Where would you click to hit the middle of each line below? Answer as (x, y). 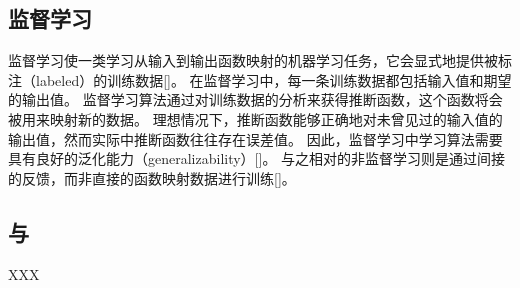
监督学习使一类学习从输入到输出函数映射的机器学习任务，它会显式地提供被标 (260, 60)
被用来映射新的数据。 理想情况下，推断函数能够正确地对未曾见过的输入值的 (255, 118)
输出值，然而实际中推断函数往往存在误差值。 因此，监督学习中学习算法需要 (255, 138)
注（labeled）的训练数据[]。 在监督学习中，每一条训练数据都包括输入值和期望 (260, 79)
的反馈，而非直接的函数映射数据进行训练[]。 (152, 177)
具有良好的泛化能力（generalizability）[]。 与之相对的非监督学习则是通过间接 (257, 158)
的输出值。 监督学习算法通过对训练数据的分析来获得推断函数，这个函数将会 (255, 99)
